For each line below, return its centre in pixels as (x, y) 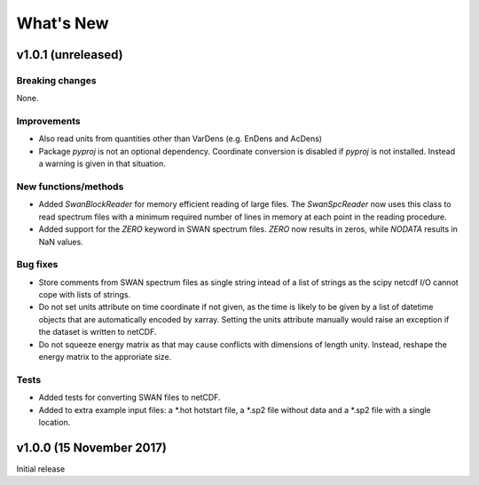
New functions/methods (70, 187)
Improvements (48, 122)
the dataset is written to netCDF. (98, 332)
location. (55, 422)
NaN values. (61, 242)
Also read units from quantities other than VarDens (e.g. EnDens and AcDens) (181, 139)
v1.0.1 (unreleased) (70, 55)
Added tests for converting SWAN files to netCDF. (130, 398)
